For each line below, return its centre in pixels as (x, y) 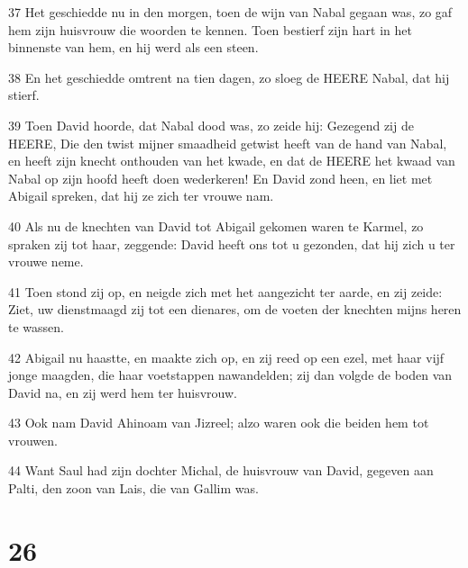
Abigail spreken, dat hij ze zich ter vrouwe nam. (141, 196)
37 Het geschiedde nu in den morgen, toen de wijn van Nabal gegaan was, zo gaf (230, 12)
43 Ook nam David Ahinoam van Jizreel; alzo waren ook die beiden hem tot (219, 423)
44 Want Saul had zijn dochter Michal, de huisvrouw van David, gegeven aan (221, 470)
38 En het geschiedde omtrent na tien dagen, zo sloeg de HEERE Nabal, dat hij (229, 77)
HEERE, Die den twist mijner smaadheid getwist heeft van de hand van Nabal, (228, 143)
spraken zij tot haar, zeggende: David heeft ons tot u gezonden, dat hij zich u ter (232, 243)
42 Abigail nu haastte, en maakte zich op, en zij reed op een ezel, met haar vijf (226, 357)
